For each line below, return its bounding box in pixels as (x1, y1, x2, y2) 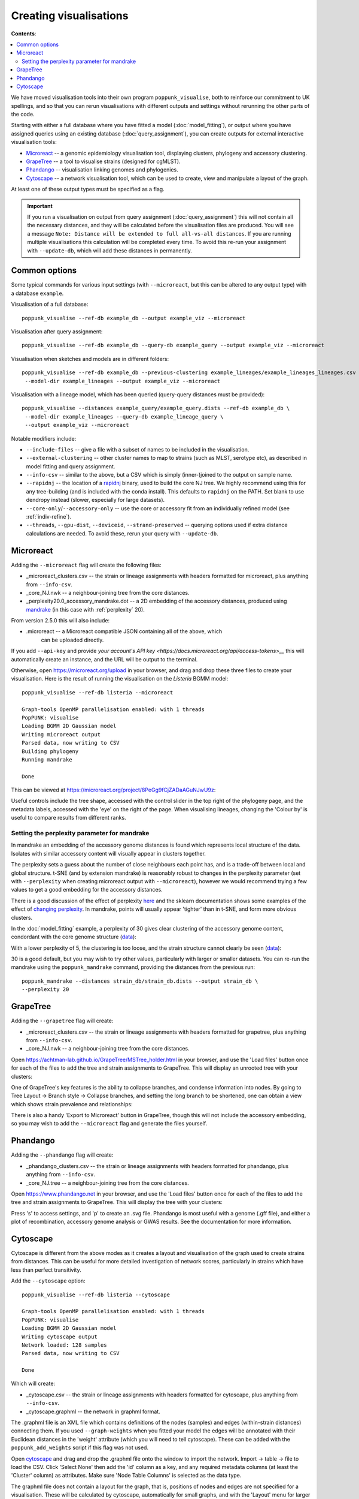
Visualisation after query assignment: (11, 328, 103, 335)
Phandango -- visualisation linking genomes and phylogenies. (26, 166, 179, 173)
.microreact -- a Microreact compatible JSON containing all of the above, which (26, 628, 223, 635)
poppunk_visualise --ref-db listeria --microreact (22, 689, 174, 696)
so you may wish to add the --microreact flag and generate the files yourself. (11, 1120, 208, 1127)
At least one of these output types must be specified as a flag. (11, 186, 165, 193)
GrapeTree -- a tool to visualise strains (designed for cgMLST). (26, 158, 181, 165)
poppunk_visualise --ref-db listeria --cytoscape (22, 1291, 171, 1298)
